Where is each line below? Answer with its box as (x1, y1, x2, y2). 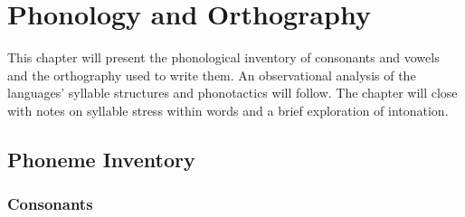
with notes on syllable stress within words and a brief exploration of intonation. (7, 100, 449, 119)
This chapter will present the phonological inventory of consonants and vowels (7, 48, 440, 67)
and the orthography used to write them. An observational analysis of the (7, 65, 416, 84)
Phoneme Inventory (7, 145, 195, 173)
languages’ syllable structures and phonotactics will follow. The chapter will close (7, 83, 458, 102)
